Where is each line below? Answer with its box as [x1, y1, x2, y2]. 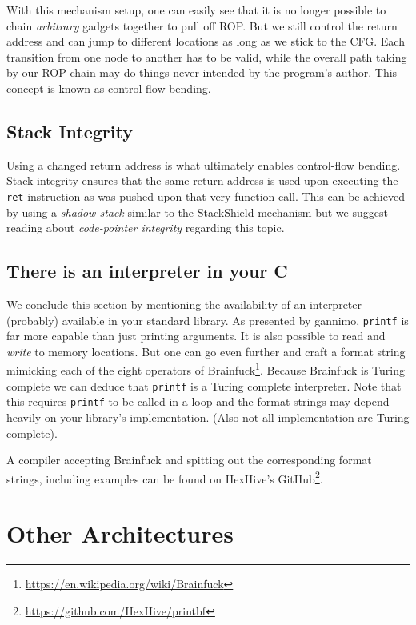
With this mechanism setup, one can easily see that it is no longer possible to [6, 2, 386, 18]
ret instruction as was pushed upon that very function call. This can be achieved [6, 187, 405, 204]
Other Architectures [6, 517, 234, 550]
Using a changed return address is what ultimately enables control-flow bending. [6, 156, 401, 173]
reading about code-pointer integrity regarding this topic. [6, 219, 285, 236]
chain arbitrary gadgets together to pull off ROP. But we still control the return [6, 17, 398, 34]
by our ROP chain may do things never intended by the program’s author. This [6, 64, 398, 81]
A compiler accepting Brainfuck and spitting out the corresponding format [6, 451, 372, 468]
